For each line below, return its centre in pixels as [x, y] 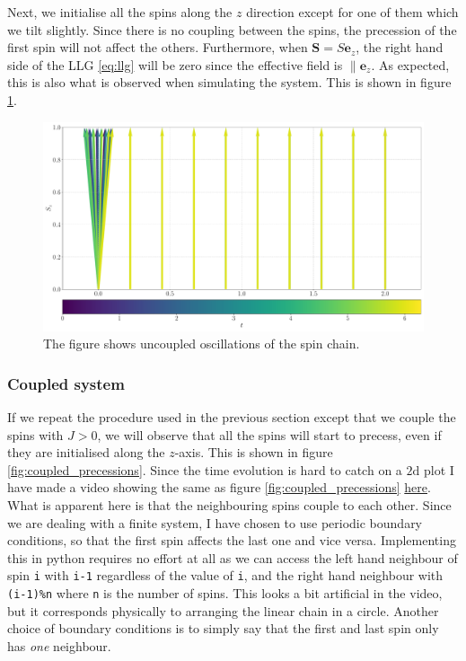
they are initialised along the [86, 452]
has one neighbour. [59, 645]
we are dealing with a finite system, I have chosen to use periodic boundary [215, 522]
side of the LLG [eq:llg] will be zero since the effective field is [175, 64]
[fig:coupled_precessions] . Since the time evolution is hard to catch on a [205, 469]
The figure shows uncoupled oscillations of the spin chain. [202, 344]
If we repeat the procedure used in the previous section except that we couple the [232, 417]
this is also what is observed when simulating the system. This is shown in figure [229, 82]
